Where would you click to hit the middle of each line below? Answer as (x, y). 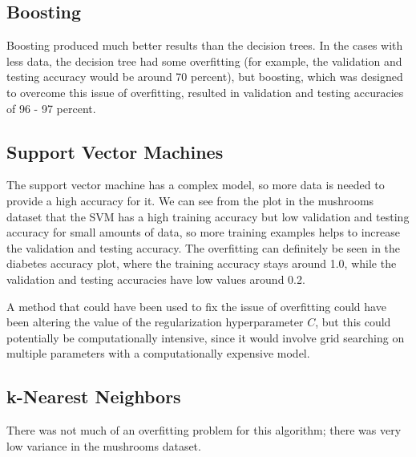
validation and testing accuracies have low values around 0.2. (156, 279)
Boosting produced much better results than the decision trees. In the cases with (205, 45)
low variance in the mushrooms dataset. (104, 445)
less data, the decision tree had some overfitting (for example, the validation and (204, 61)
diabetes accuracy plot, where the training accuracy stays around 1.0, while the (202, 263)
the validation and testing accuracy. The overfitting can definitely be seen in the (204, 247)
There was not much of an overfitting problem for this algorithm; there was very (204, 430)
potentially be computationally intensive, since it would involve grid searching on (206, 337)
